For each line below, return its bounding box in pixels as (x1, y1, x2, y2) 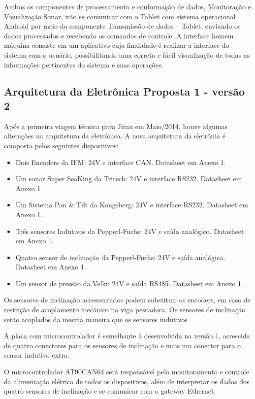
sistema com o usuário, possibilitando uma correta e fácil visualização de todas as (4, 49, 250, 60)
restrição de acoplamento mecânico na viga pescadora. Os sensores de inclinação (4, 304, 246, 315)
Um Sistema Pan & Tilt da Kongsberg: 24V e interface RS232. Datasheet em (15, 199, 248, 210)
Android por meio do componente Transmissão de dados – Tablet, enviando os (4, 21, 241, 31)
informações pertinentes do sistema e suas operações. (4, 59, 163, 69)
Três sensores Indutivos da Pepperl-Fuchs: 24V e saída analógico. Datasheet (15, 226, 244, 236)
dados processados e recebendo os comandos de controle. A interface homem (4, 30, 234, 40)
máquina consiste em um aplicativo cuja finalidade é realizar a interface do (4, 40, 229, 50)
